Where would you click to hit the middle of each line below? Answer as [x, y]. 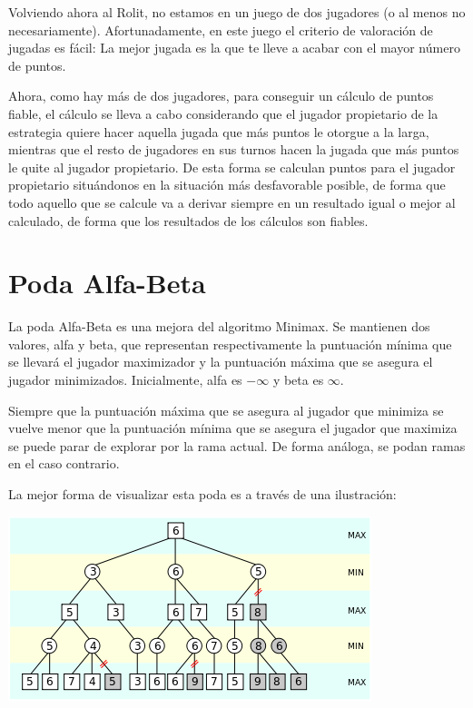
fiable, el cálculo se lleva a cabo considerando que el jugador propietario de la [223, 113]
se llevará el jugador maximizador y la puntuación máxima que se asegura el [221, 362]
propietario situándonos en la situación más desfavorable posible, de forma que [227, 185]
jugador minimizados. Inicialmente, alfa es [125, 380]
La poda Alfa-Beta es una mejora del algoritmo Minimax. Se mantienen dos [219, 326]
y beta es [298, 380]
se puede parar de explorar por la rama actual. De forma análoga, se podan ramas [237, 445]
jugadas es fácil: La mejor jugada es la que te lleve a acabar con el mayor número [234, 48]
